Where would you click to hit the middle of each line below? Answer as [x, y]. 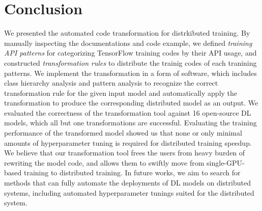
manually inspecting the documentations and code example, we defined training [128, 43]
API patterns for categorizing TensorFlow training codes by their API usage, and [130, 53]
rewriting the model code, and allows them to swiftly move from [104, 162]
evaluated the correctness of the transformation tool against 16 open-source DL [128, 112]
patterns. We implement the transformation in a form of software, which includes [130, 73]
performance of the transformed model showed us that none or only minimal [123, 133]
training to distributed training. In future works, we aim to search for [132, 173]
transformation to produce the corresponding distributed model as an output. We [131, 103]
